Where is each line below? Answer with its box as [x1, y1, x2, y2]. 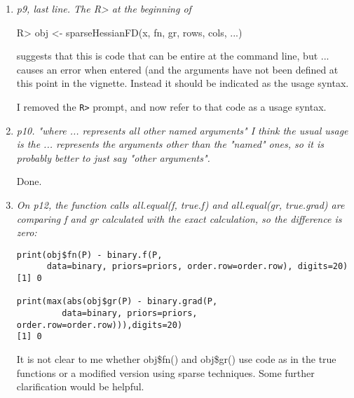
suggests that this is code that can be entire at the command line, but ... [16, 48, 329, 63]
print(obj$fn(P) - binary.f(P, [16, 249, 163, 260]
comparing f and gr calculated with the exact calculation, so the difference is [16, 211, 342, 226]
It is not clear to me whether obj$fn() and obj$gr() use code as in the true [16, 352, 336, 366]
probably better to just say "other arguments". [16, 150, 210, 165]
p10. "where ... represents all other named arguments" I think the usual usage [16, 123, 348, 137]
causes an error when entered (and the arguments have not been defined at [16, 62, 339, 76]
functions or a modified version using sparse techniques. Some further [16, 365, 315, 380]
